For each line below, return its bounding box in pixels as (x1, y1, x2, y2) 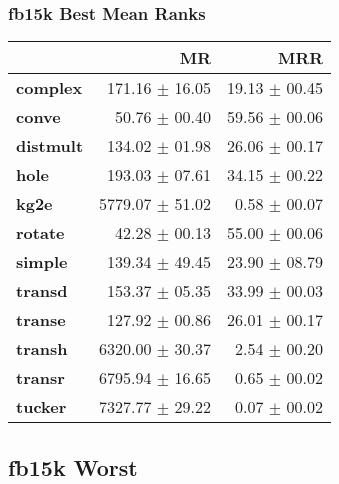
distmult (16, 134, 84, 158)
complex (16, 76, 83, 100)
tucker (16, 395, 67, 419)
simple (16, 250, 68, 274)
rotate (16, 221, 65, 245)
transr (16, 366, 65, 390)
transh (16, 337, 68, 361)
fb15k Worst (8, 451, 138, 482)
